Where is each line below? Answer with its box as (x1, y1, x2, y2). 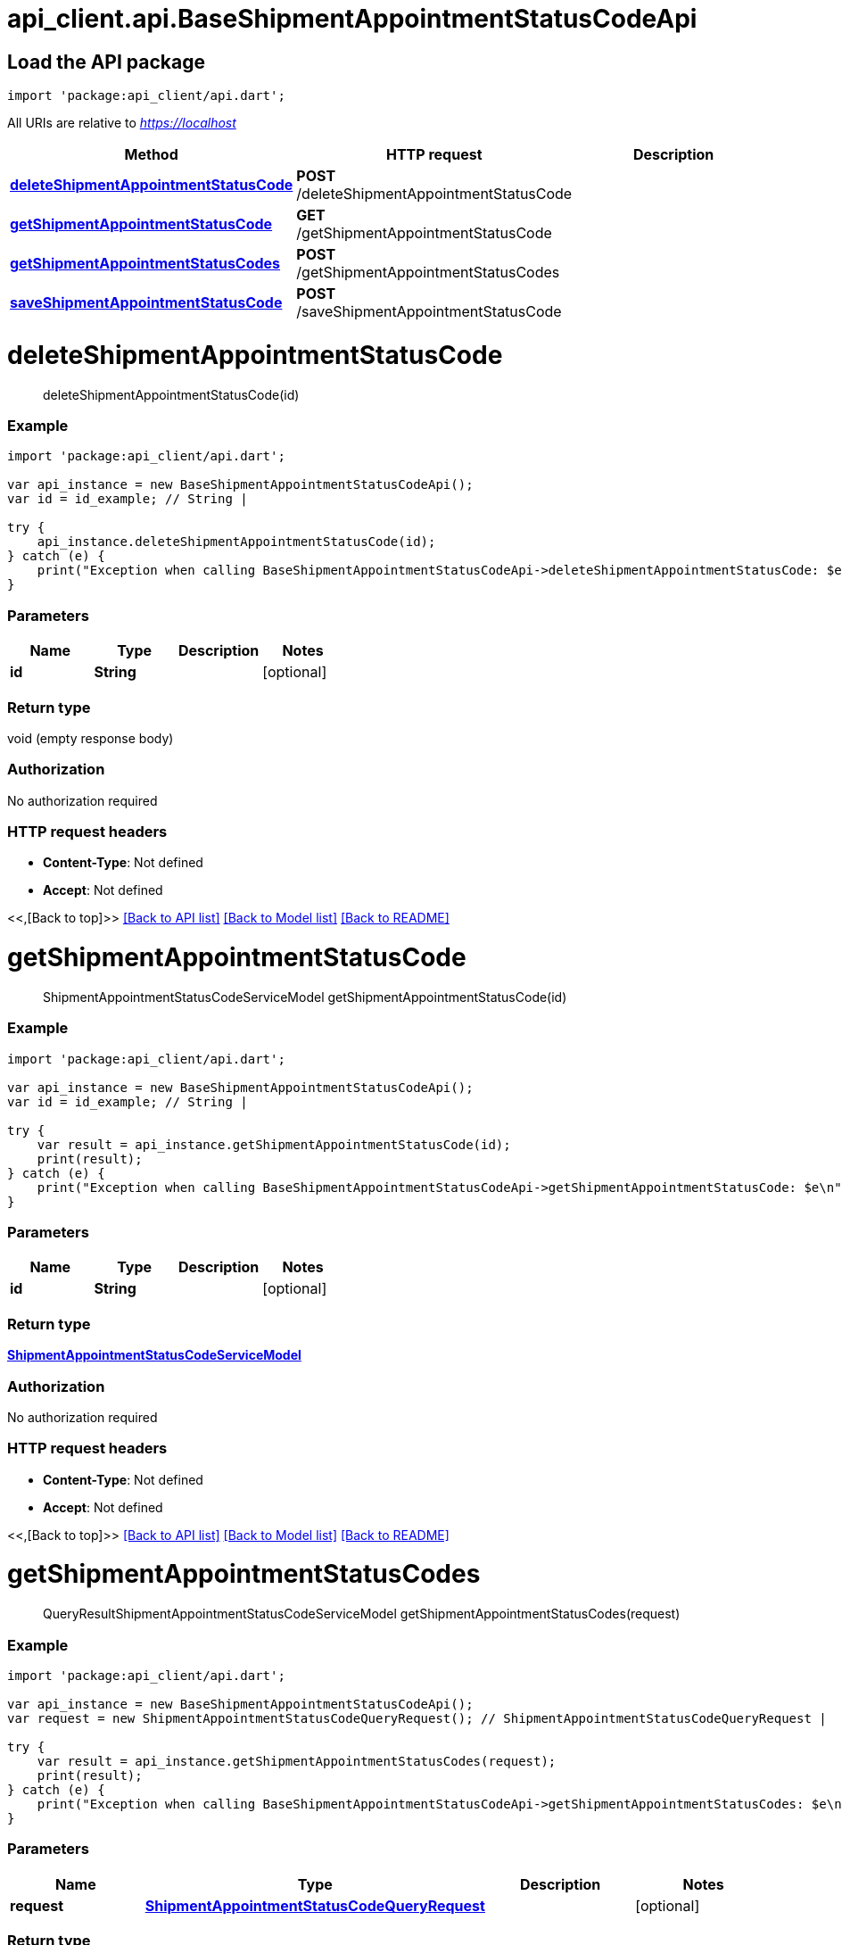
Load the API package (7, 50, 205, 73)
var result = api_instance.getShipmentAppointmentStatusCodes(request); (37, 1753, 557, 1768)
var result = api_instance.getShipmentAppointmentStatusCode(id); (37, 1137, 511, 1152)
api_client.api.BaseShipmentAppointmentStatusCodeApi (7, 4, 698, 34)
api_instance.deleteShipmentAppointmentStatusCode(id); (37, 534, 436, 550)
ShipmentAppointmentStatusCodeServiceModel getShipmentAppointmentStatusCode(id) (43, 989, 567, 1005)
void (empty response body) (7, 730, 174, 746)
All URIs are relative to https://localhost (7, 115, 236, 131)
